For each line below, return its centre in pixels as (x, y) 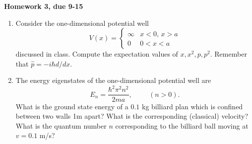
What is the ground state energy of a (72, 106)
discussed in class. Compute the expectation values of (97, 54)
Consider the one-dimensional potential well (82, 23)
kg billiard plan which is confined (192, 106)
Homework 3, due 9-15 (44, 6)
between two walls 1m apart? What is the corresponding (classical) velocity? (132, 116)
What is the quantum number (61, 125)
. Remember (228, 54)
